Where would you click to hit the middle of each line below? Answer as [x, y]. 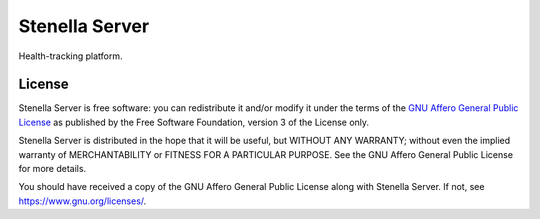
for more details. [52, 169]
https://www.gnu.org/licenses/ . [82, 201]
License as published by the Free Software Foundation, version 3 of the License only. [194, 122]
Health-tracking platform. [71, 56]
